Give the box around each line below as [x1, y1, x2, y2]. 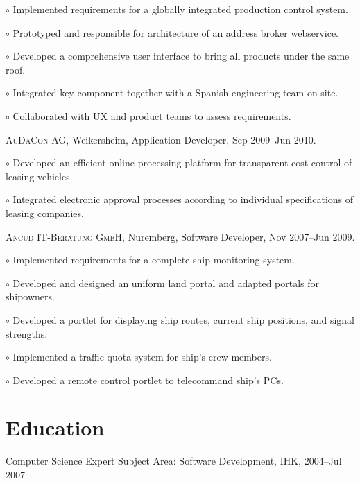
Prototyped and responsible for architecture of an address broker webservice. [12, 25, 339, 40]
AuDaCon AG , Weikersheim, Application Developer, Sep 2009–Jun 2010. [6, 132, 316, 146]
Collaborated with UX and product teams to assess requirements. [12, 108, 291, 123]
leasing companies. [6, 205, 84, 220]
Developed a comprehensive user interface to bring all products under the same [12, 49, 350, 63]
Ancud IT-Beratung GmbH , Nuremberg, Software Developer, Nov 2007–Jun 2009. [6, 229, 355, 243]
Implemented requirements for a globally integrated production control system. [12, 2, 348, 16]
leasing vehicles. [6, 168, 73, 183]
